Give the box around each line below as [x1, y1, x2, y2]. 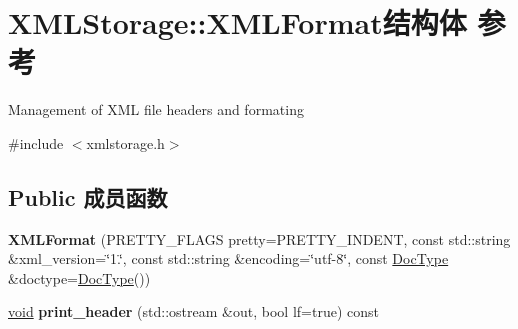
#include [8, 132, 64, 153]
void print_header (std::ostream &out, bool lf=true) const [8, 301, 379, 322]
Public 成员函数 [8, 181, 168, 212]
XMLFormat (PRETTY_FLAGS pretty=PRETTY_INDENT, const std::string [8, 228, 511, 249]
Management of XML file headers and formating [8, 99, 304, 120]
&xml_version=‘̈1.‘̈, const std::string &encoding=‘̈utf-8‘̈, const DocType [8, 248, 449, 269]
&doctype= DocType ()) [8, 267, 151, 288]
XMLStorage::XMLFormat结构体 [8, 2, 467, 43]
